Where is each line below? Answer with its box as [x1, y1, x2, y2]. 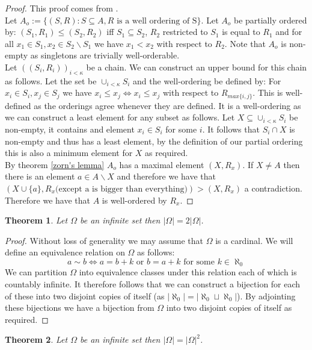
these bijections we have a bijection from [5, 301, 154, 314]
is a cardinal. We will [215, 234, 293, 246]
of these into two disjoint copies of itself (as [5, 289, 165, 302]
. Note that [224, 37, 266, 49]
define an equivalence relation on [5, 246, 125, 258]
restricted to [162, 25, 208, 38]
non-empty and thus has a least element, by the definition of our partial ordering [5, 134, 303, 147]
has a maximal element [119, 158, 204, 170]
